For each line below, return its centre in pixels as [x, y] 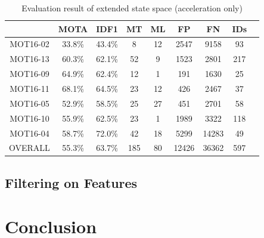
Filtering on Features [71, 182]
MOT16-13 [29, 59]
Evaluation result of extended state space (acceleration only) [132, 8]
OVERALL [29, 148]
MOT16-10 [29, 118]
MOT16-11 [29, 88]
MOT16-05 [29, 103]
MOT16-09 [29, 74]
